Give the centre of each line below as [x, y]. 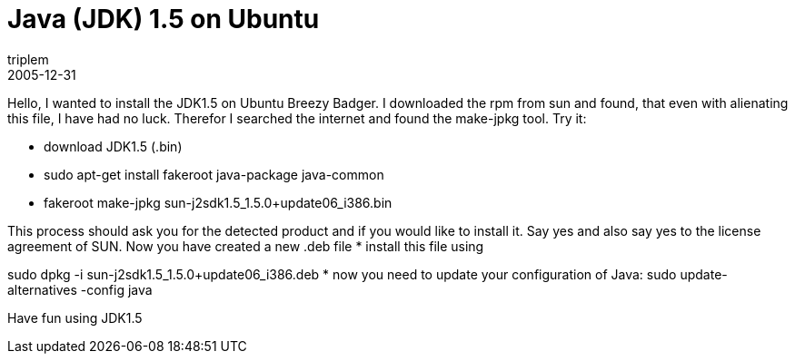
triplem [28, 59]
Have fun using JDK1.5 [75, 317]
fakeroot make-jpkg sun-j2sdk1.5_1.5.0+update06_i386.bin [218, 202]
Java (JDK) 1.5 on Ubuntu [164, 19]
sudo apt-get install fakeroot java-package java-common [214, 174]
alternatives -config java [80, 289]
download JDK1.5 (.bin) [113, 146]
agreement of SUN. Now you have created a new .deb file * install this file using [246, 246]
